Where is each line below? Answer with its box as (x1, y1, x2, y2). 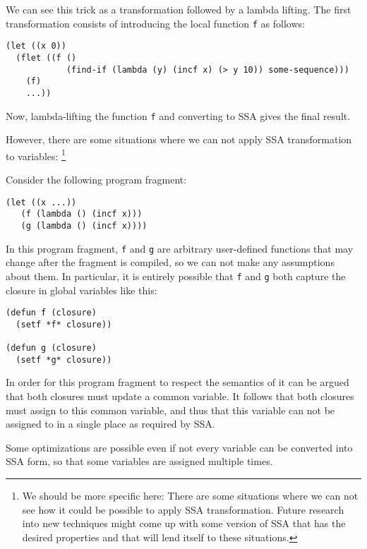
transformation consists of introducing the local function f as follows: (6, 16, 305, 30)
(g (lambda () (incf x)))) (20, 220, 148, 231)
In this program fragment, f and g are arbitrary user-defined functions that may (6, 241, 354, 255)
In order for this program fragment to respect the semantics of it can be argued (6, 375, 349, 390)
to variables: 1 (6, 146, 66, 163)
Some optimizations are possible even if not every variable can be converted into (6, 440, 353, 454)
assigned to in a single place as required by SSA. (6, 416, 215, 431)
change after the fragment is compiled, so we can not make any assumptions (6, 255, 335, 270)
